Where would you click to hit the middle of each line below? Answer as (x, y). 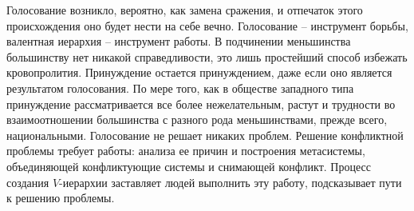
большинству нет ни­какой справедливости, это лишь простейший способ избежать (207, 56)
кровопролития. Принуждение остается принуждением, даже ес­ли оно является (199, 72)
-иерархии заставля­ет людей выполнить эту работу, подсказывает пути (231, 182)
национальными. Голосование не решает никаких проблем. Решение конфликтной (205, 135)
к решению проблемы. (61, 198)
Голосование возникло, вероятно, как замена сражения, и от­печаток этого (185, 10)
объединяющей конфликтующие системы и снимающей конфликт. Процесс (189, 166)
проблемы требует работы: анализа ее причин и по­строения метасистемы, (186, 151)
